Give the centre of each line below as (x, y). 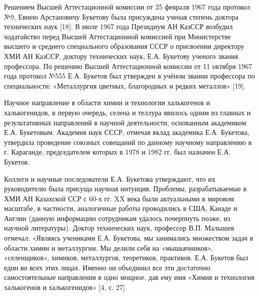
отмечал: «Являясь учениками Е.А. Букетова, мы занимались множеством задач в (129, 238)
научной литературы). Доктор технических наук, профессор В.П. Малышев (119, 228)
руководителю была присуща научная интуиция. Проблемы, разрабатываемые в (125, 189)
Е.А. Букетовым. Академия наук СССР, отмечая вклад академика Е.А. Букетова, (127, 132)
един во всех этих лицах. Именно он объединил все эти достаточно (107, 267)
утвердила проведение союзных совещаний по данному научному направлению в (128, 142)
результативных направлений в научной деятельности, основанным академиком (125, 122)
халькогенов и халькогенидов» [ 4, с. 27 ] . (66, 287)
